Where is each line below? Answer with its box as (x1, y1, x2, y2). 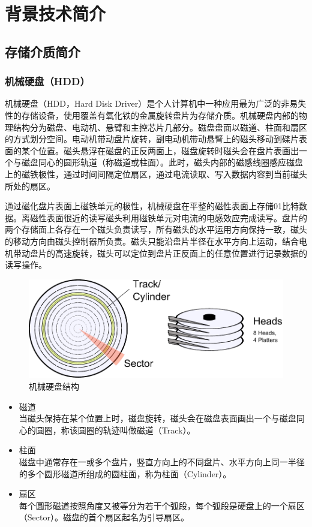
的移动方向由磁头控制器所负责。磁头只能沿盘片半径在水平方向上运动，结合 (5, 234, 299, 247)
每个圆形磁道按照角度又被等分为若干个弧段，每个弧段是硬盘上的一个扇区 (19, 499, 305, 511)
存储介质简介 (5, 42, 80, 61)
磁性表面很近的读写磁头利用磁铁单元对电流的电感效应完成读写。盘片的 (29, 211, 307, 224)
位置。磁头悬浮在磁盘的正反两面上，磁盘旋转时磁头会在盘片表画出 (38, 144, 299, 156)
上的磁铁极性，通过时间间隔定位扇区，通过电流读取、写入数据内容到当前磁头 (5, 167, 307, 180)
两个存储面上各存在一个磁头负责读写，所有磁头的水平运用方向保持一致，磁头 (5, 223, 307, 236)
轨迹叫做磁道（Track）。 (103, 423, 196, 436)
